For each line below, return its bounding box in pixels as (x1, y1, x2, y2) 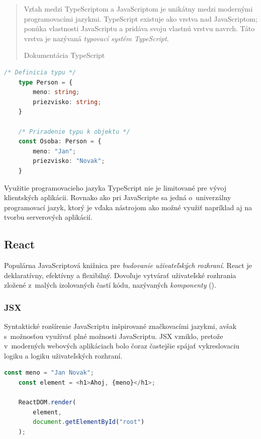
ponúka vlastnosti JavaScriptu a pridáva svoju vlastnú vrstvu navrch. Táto (24, 23, 255, 34)
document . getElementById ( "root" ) (33, 418, 145, 426)
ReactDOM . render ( (18, 399, 76, 406)
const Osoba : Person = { (18, 138, 102, 145)
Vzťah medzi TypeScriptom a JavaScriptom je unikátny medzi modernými (24, 4, 253, 14)
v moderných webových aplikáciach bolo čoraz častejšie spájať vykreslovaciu (4, 340, 239, 351)
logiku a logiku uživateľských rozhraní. (4, 350, 123, 361)
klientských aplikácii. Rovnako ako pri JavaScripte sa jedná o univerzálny (4, 192, 231, 203)
